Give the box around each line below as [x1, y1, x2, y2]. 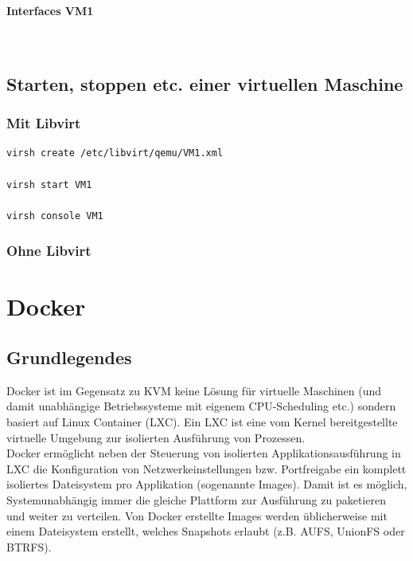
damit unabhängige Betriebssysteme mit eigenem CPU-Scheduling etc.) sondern [6, 398, 396, 414]
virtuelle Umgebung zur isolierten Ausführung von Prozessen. [6, 429, 306, 445]
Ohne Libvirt [6, 241, 92, 261]
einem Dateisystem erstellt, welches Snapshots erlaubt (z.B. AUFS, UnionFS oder [6, 523, 405, 539]
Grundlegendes [6, 344, 132, 369]
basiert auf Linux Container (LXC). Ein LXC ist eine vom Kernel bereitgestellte [6, 413, 398, 430]
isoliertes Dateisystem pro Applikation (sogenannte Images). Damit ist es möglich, [6, 476, 407, 492]
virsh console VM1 [6, 210, 103, 222]
